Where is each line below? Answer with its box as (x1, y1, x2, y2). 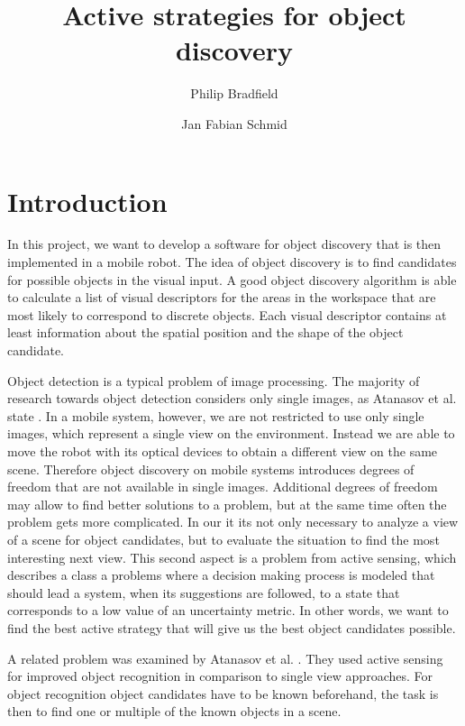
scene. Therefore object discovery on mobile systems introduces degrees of (7, 459, 415, 478)
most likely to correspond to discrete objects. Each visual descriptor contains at (7, 305, 447, 324)
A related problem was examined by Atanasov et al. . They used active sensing (7, 648, 443, 667)
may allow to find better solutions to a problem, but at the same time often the (7, 494, 447, 513)
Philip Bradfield (190, 84, 278, 103)
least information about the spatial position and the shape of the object (7, 323, 404, 342)
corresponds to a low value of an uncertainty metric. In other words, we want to (7, 601, 449, 620)
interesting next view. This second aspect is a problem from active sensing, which (7, 547, 457, 566)
